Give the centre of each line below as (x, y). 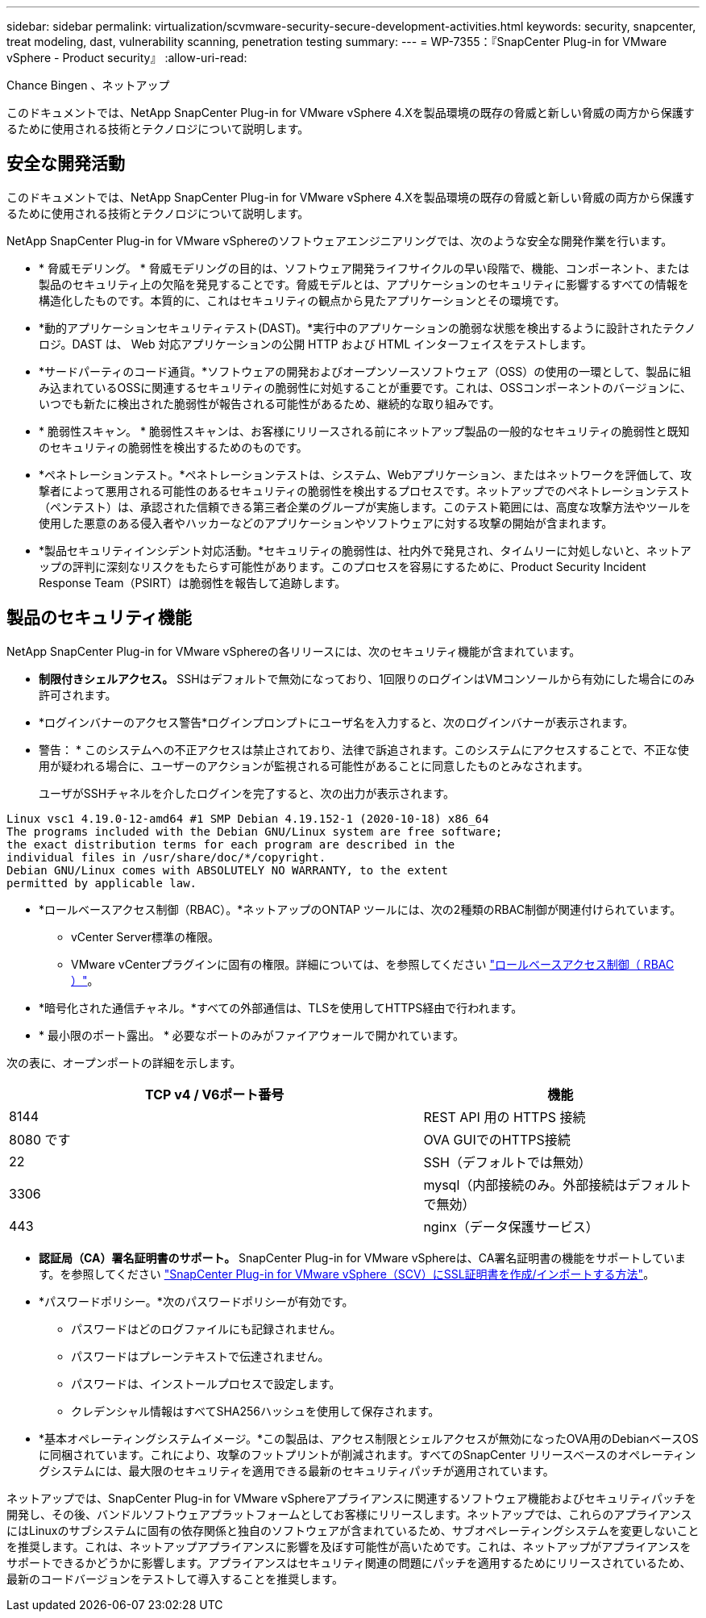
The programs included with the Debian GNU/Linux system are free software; (255, 831)
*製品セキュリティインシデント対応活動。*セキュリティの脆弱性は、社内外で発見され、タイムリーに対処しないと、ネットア (365, 550)
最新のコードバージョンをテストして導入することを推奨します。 (175, 1578)
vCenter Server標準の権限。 (145, 936)
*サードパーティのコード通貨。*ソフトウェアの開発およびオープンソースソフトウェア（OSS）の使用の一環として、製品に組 (365, 371)
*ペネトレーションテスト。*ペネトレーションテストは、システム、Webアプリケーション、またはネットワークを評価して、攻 (365, 474)
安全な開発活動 (66, 164)
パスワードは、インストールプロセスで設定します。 (206, 1383)
